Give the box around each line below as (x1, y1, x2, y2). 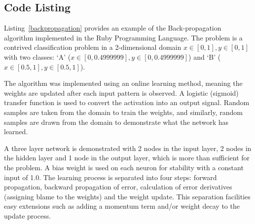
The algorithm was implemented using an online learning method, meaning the (4, 78, 243, 88)
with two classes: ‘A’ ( (4, 51, 71, 62)
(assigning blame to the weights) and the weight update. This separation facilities (4, 191, 251, 201)
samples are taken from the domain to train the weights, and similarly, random (4, 107, 243, 117)
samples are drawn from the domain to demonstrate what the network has (4, 116, 229, 127)
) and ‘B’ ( (188, 51, 221, 62)
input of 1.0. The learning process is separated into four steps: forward (4, 172, 217, 182)
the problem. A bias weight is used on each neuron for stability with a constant (4, 162, 244, 172)
